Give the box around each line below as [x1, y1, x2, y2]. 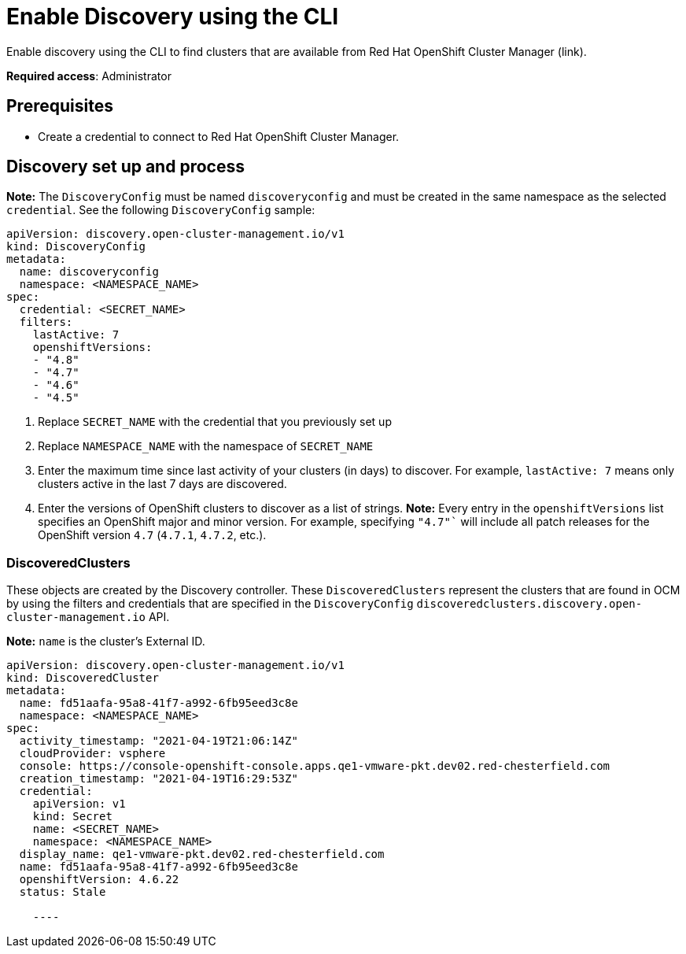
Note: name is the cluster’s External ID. [6, 634, 205, 649]
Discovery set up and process [6, 157, 245, 177]
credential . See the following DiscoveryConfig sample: [6, 203, 315, 217]
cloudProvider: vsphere [19, 747, 166, 760]
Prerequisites [6, 96, 113, 116]
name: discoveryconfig [19, 265, 159, 279]
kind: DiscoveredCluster [6, 671, 159, 685]
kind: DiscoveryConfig [6, 240, 146, 253]
